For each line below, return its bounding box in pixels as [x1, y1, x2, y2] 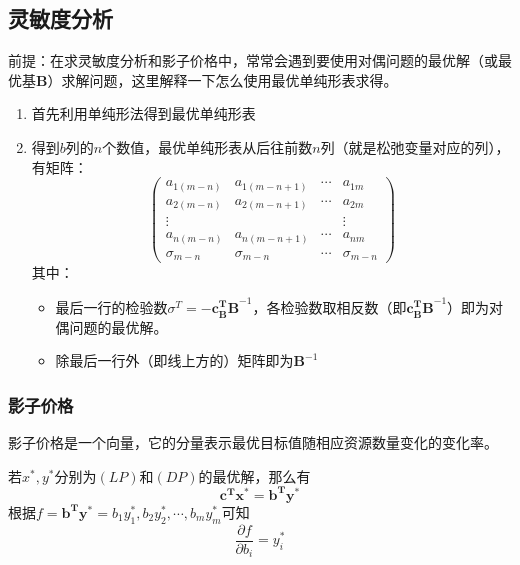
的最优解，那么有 [198, 465, 311, 486]
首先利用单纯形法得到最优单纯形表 [31, 103, 256, 124]
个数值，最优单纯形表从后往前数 [102, 136, 313, 157]
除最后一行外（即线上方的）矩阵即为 [55, 350, 294, 371]
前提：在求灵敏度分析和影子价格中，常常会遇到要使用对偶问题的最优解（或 [8, 50, 498, 71]
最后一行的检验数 [55, 297, 168, 318]
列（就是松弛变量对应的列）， [320, 136, 510, 157]
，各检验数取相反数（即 [252, 297, 407, 318]
